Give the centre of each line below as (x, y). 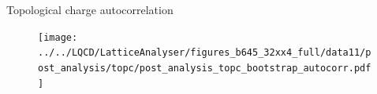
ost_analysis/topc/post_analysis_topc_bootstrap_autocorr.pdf (205, 68)
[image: (58, 37)
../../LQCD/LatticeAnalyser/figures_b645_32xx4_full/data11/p (205, 53)
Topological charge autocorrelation (90, 9)
